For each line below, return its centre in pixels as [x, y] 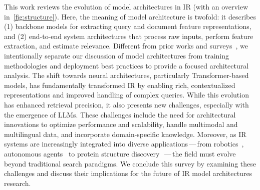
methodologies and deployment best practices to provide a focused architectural [126, 65]
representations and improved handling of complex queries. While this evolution [126, 95]
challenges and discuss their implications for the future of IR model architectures [128, 173]
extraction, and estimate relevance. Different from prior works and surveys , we [126, 46]
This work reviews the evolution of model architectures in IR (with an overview [126, 6]
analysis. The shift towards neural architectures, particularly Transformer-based [126, 75]
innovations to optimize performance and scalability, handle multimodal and [121, 124]
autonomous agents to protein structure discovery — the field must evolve [120, 153]
